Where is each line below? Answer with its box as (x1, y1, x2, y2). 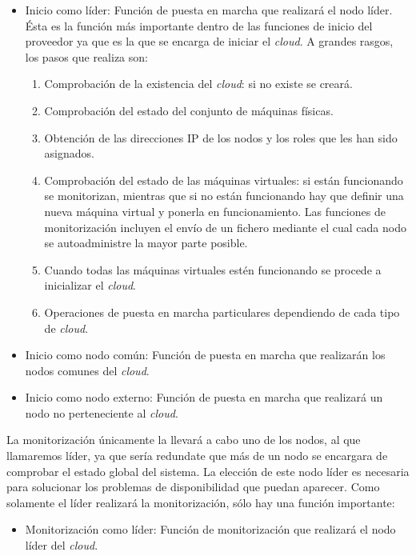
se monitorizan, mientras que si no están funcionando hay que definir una (44, 187, 404, 204)
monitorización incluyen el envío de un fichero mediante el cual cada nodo (44, 218, 406, 235)
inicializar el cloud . (44, 277, 136, 294)
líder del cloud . (25, 537, 98, 554)
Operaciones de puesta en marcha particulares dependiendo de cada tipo (44, 303, 400, 320)
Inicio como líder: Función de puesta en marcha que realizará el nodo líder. (25, 2, 393, 18)
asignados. (44, 145, 94, 162)
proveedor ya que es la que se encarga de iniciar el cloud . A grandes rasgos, (25, 33, 394, 50)
